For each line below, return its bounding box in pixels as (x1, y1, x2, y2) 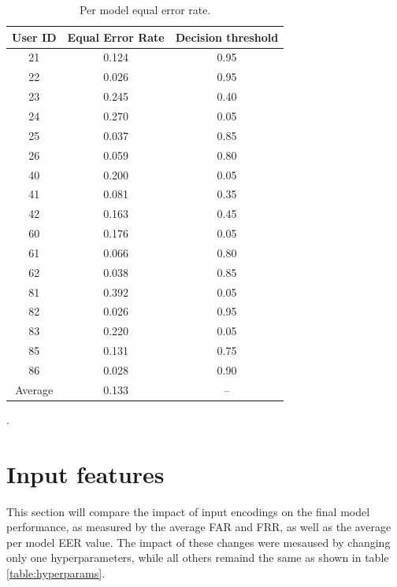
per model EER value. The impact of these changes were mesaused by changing (6, 533, 391, 550)
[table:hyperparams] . (6, 564, 106, 581)
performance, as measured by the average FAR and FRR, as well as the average (6, 519, 391, 535)
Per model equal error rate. (79, 2, 211, 17)
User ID (12, 28, 57, 45)
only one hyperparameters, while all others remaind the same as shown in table (6, 549, 389, 566)
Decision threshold (175, 28, 279, 45)
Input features (6, 457, 165, 489)
